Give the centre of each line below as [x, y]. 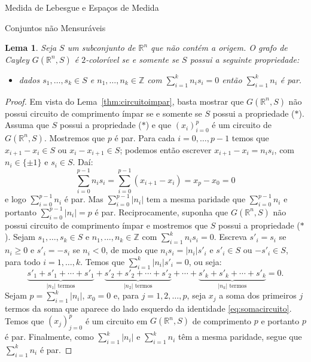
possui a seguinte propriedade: [245, 59]
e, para [126, 295]
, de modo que [132, 250]
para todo [23, 261]
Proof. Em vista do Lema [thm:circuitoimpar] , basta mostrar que [124, 101]
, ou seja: [205, 261]
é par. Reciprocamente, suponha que [161, 212]
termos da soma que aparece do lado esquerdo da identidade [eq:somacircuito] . [148, 308]
